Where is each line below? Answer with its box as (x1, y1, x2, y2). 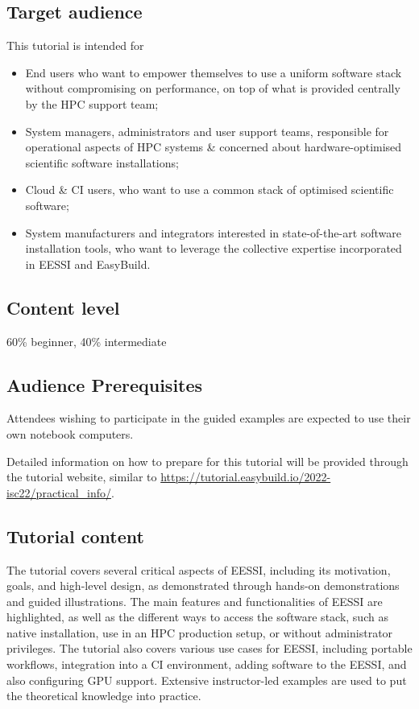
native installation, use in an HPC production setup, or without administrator (6, 624, 393, 641)
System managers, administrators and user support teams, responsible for (25, 122, 389, 139)
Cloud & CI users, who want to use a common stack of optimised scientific (25, 181, 394, 198)
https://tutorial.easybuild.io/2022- (160, 468, 331, 485)
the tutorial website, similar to (6, 468, 157, 485)
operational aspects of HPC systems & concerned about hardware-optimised (25, 138, 402, 155)
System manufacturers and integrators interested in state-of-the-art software (25, 224, 402, 241)
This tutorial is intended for (6, 37, 144, 54)
